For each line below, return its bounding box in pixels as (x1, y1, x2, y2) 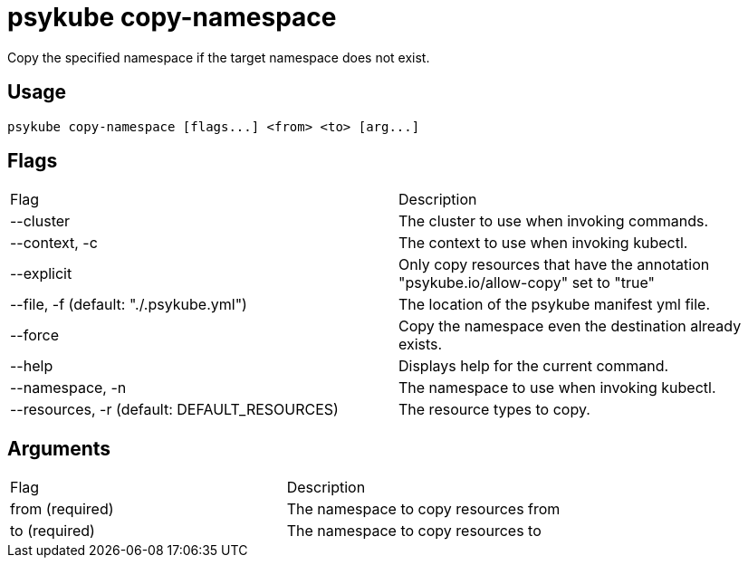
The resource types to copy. (398, 400, 590, 419)
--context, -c (10, 234, 98, 253)
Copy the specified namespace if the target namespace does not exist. (7, 49, 430, 65)
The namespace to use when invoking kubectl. (398, 378, 716, 397)
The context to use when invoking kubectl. (398, 234, 688, 253)
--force (10, 326, 59, 345)
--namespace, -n (10, 378, 127, 397)
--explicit (10, 264, 72, 283)
